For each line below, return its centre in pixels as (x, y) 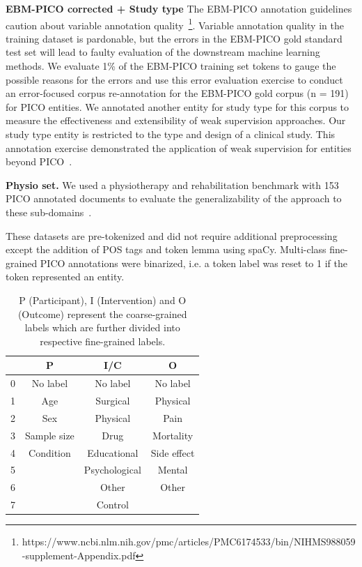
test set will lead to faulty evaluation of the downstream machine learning (163, 52)
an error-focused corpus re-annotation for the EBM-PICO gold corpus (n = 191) (177, 93)
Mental (173, 470)
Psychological (112, 470)
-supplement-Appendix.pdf (79, 555)
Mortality (173, 435)
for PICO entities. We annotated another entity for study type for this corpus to (178, 106)
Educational (113, 452)
